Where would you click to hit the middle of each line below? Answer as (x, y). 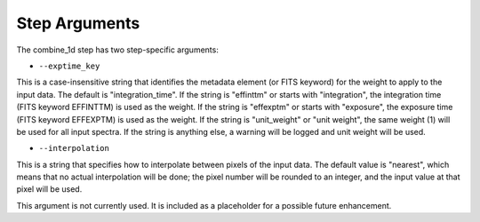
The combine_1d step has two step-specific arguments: (118, 50)
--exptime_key (69, 66)
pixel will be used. (49, 189)
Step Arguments (78, 23)
